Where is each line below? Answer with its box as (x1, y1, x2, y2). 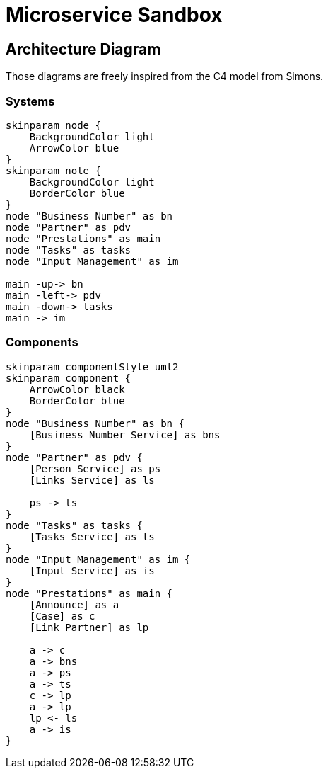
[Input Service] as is (29, 564, 155, 576)
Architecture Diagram (6, 40, 161, 58)
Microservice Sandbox (6, 3, 223, 27)
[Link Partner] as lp (29, 621, 149, 633)
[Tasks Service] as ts (29, 530, 155, 542)
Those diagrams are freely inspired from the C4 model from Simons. (6, 70, 324, 83)
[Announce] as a (29, 598, 119, 610)
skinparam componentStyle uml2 (6, 360, 179, 372)
